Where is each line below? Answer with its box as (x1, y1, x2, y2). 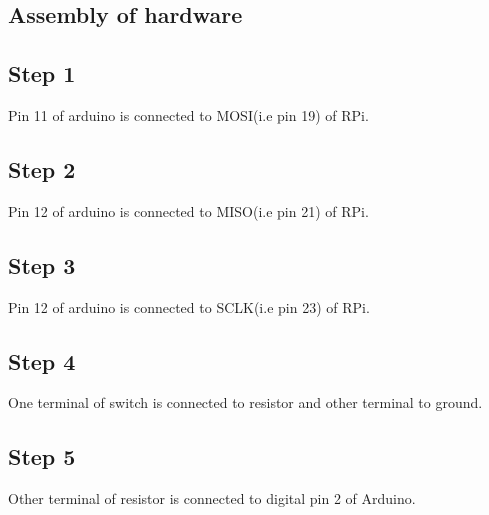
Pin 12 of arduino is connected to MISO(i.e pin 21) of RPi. (8, 200, 369, 221)
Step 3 (8, 249, 76, 280)
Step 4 (8, 345, 76, 376)
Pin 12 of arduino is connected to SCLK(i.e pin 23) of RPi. (8, 296, 370, 317)
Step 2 (8, 153, 76, 184)
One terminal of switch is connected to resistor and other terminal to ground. (8, 392, 483, 413)
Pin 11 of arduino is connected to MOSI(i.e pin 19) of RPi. (8, 104, 369, 125)
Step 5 (8, 441, 76, 472)
